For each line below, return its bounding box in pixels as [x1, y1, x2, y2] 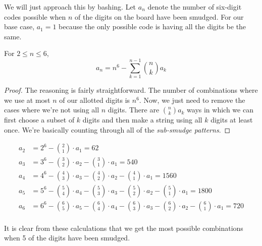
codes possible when [4, 11, 66, 22]
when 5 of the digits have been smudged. [4, 232, 130, 243]
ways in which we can [187, 104, 253, 115]
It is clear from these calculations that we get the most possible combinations [4, 222, 243, 233]
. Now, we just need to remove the [139, 94, 245, 105]
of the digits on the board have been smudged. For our [75, 11, 244, 22]
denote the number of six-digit [147, 2, 242, 12]
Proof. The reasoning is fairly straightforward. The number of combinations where [4, 85, 258, 95]
